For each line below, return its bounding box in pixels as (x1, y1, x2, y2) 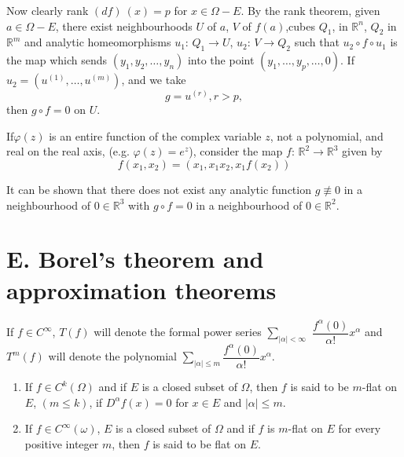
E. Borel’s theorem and (6, 243, 264, 275)
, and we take (121, 71, 186, 88)
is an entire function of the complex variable (49, 127, 262, 144)
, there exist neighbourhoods (55, 17, 193, 34)
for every (338, 420, 381, 437)
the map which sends (6, 52, 108, 68)
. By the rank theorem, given (241, 2, 380, 18)
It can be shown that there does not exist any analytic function (6, 181, 311, 197)
